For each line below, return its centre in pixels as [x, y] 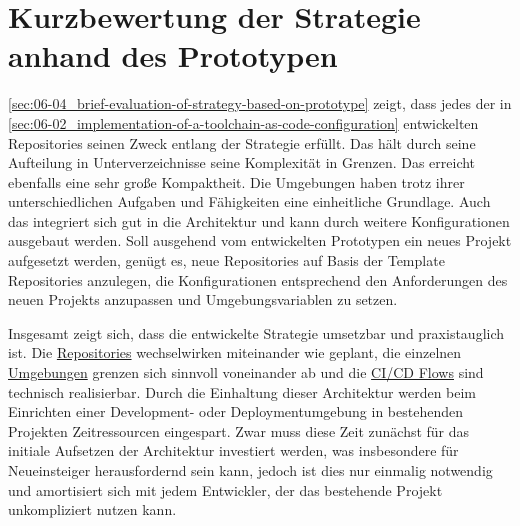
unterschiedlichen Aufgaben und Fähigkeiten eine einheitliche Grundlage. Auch [249, 201]
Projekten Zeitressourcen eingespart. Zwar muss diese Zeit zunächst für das [239, 430]
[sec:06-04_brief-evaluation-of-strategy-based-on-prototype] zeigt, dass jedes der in [260, 103]
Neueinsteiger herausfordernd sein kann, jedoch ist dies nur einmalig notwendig [250, 470]
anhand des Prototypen [173, 55]
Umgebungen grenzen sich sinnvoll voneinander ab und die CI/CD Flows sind [246, 372]
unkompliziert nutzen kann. [92, 509]
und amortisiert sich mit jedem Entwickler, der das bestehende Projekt [225, 489]
